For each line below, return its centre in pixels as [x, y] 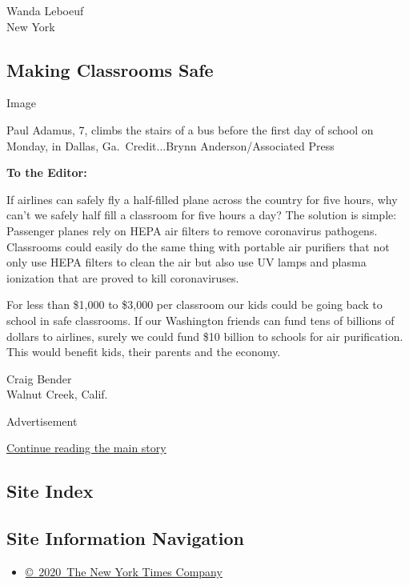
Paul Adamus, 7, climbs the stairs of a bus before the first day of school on [190, 129]
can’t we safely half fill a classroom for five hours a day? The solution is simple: [202, 215]
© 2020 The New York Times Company [124, 572]
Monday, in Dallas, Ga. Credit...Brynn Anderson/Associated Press [170, 145]
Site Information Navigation [125, 538]
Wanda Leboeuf [45, 10]
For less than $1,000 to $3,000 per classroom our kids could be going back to [194, 305]
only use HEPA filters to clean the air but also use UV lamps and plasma [186, 262]
